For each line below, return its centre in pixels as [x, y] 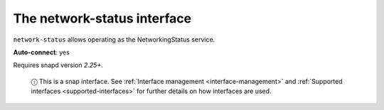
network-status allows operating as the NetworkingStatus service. [114, 39]
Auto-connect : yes [42, 52]
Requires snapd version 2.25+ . [58, 65]
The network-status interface [102, 18]
